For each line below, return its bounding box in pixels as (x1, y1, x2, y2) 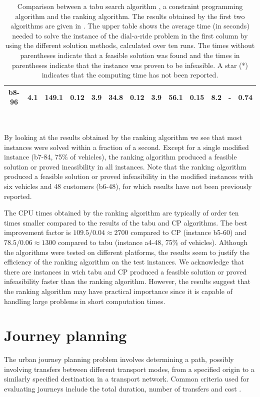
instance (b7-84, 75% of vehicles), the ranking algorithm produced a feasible (4, 151, 237, 162)
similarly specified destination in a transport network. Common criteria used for (4, 373, 249, 384)
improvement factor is (4, 227, 71, 237)
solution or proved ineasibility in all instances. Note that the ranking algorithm (4, 161, 246, 171)
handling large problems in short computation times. (4, 295, 165, 306)
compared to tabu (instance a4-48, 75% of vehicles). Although (58, 236, 248, 247)
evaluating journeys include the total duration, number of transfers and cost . (4, 383, 241, 394)
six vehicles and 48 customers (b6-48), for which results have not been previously (4, 181, 252, 191)
